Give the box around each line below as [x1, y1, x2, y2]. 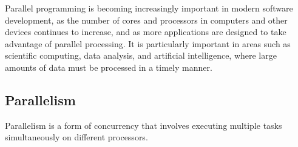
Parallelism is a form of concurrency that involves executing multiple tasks [5, 119, 282, 131]
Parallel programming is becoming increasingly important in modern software [5, 2, 293, 14]
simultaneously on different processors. [5, 131, 148, 143]
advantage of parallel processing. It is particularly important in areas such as [5, 37, 291, 50]
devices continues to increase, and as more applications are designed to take [5, 25, 286, 38]
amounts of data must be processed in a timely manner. [5, 60, 212, 73]
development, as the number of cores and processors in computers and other [5, 13, 288, 26]
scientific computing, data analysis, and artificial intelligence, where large [5, 49, 277, 62]
